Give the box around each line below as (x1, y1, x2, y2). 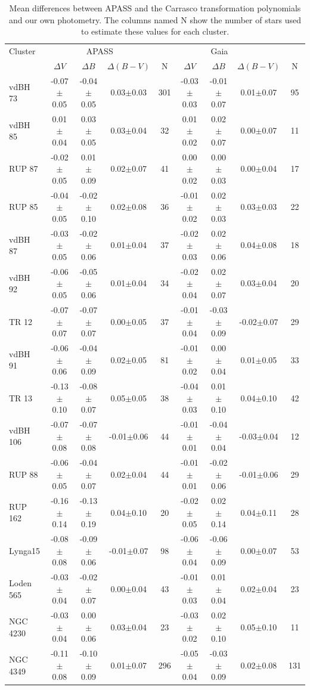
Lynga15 (9, 544, 40, 556)
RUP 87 (9, 162, 38, 175)
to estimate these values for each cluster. (80, 25, 230, 38)
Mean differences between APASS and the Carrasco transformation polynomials (9, 2, 301, 14)
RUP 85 (9, 200, 38, 213)
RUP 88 (9, 468, 38, 480)
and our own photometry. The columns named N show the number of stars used (8, 13, 302, 26)
